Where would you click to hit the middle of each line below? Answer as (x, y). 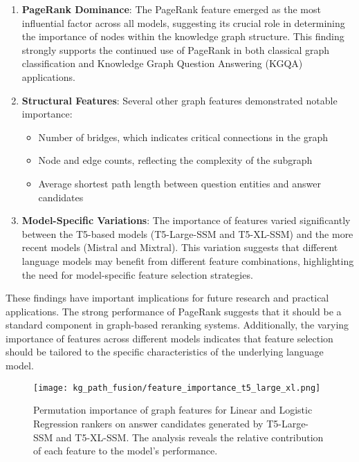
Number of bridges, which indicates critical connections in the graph (183, 137)
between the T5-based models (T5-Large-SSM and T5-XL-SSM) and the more (187, 233)
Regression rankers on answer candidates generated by (148, 423)
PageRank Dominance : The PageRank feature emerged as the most (171, 9)
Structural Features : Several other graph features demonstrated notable (179, 100)
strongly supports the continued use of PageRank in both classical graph (176, 49)
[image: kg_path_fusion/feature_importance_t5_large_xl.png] (177, 388)
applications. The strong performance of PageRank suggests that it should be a (174, 311)
